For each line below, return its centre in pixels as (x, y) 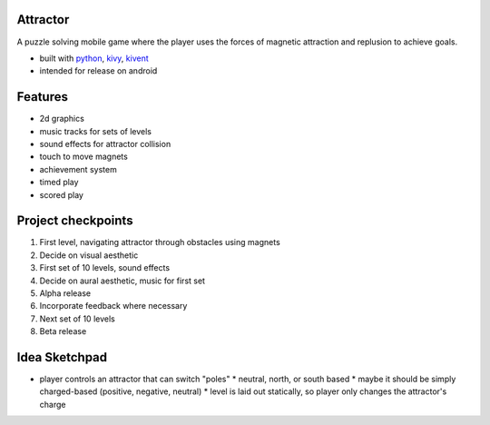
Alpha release (65, 293)
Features (42, 97)
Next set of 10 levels (77, 319)
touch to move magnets (84, 157)
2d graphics (62, 119)
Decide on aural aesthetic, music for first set (122, 281)
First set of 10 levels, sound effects (105, 268)
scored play (61, 194)
